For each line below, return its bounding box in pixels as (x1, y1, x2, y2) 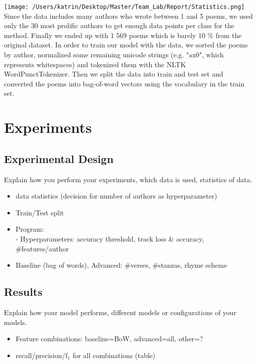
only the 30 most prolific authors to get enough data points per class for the (4, 20, 235, 31)
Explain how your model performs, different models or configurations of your (4, 307, 237, 317)
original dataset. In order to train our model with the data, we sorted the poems (4, 40, 248, 50)
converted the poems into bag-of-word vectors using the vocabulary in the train (4, 78, 245, 88)
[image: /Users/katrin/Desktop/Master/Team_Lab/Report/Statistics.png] (4, 3, 245, 10)
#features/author (15, 243, 69, 253)
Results (4, 284, 43, 299)
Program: (15, 224, 44, 234)
